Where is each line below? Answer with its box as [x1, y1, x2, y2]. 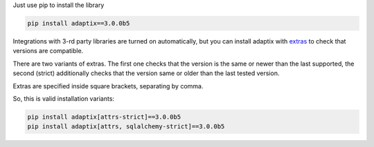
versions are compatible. [12, 47, 84, 55]
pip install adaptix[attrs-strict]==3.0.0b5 [27, 112, 181, 121]
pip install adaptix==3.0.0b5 [27, 19, 130, 27]
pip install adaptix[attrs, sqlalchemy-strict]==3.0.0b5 [27, 123, 225, 130]
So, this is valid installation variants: [12, 94, 114, 103]
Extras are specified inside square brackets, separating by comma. [12, 81, 204, 90]
